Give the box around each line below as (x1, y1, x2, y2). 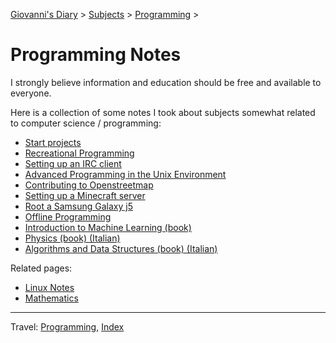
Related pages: (10, 262, 73, 274)
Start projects (24, 136, 82, 148)
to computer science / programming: (10, 117, 162, 129)
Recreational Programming (24, 147, 135, 159)
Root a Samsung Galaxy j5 (24, 200, 133, 212)
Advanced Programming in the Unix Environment (24, 168, 227, 180)
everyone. (10, 87, 52, 99)
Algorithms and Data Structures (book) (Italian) (24, 242, 218, 254)
